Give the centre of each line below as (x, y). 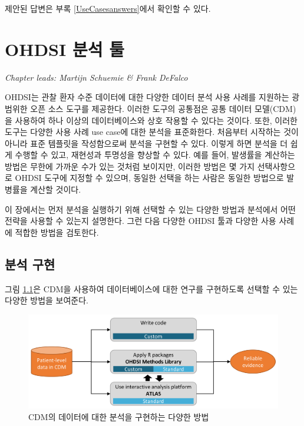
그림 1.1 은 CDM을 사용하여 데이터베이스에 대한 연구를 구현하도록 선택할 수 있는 (151, 288)
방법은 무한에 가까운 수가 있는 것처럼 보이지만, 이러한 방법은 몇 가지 (130, 166)
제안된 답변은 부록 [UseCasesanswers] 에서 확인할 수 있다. (108, 8)
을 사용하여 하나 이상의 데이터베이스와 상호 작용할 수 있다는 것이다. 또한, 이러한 (151, 120)
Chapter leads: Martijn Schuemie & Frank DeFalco (96, 77)
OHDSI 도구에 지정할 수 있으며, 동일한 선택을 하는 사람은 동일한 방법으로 (149, 178)
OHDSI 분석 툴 (65, 49)
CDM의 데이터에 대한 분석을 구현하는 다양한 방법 (119, 416)
